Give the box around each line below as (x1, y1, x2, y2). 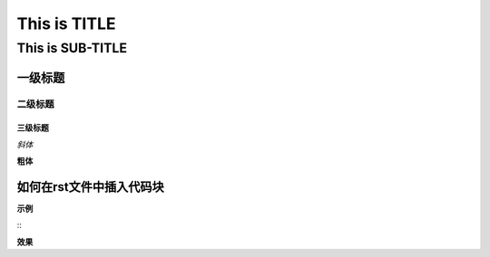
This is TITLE (16, 14, 117, 33)
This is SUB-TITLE (16, 40, 127, 56)
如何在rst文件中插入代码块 (16, 179, 165, 195)
